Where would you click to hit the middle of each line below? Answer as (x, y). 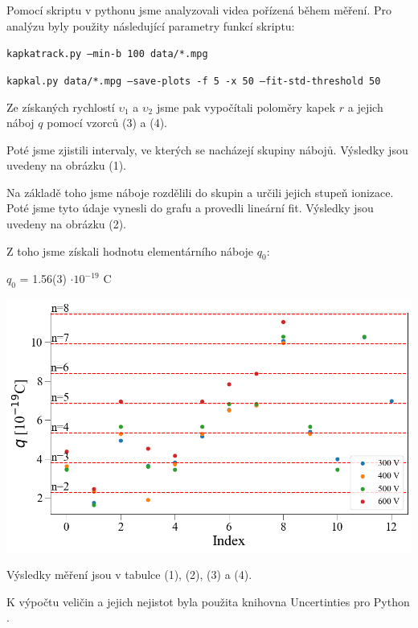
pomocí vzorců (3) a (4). (107, 123)
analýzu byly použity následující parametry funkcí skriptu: (151, 25)
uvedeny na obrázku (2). (67, 224)
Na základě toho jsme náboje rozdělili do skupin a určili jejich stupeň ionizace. (200, 192)
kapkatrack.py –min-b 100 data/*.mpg (107, 54)
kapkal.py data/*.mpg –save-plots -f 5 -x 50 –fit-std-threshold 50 (194, 81)
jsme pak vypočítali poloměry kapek (246, 107)
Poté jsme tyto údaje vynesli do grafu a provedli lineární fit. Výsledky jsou (190, 208)
